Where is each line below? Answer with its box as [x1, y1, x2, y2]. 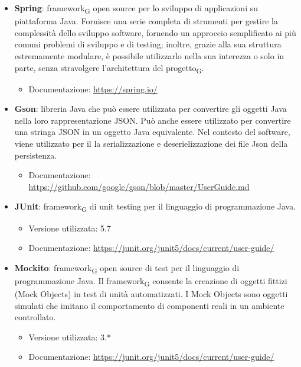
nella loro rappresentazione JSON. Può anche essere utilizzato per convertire [14, 114, 291, 126]
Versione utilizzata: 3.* [28, 330, 111, 343]
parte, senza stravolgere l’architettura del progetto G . [14, 61, 204, 75]
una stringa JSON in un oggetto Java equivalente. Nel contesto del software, [14, 125, 290, 138]
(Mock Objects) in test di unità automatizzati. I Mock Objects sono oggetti [14, 287, 288, 300]
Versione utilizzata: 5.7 [28, 221, 111, 234]
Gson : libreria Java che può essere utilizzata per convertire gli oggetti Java [14, 102, 287, 115]
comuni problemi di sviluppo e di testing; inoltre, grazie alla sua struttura [14, 38, 282, 50]
